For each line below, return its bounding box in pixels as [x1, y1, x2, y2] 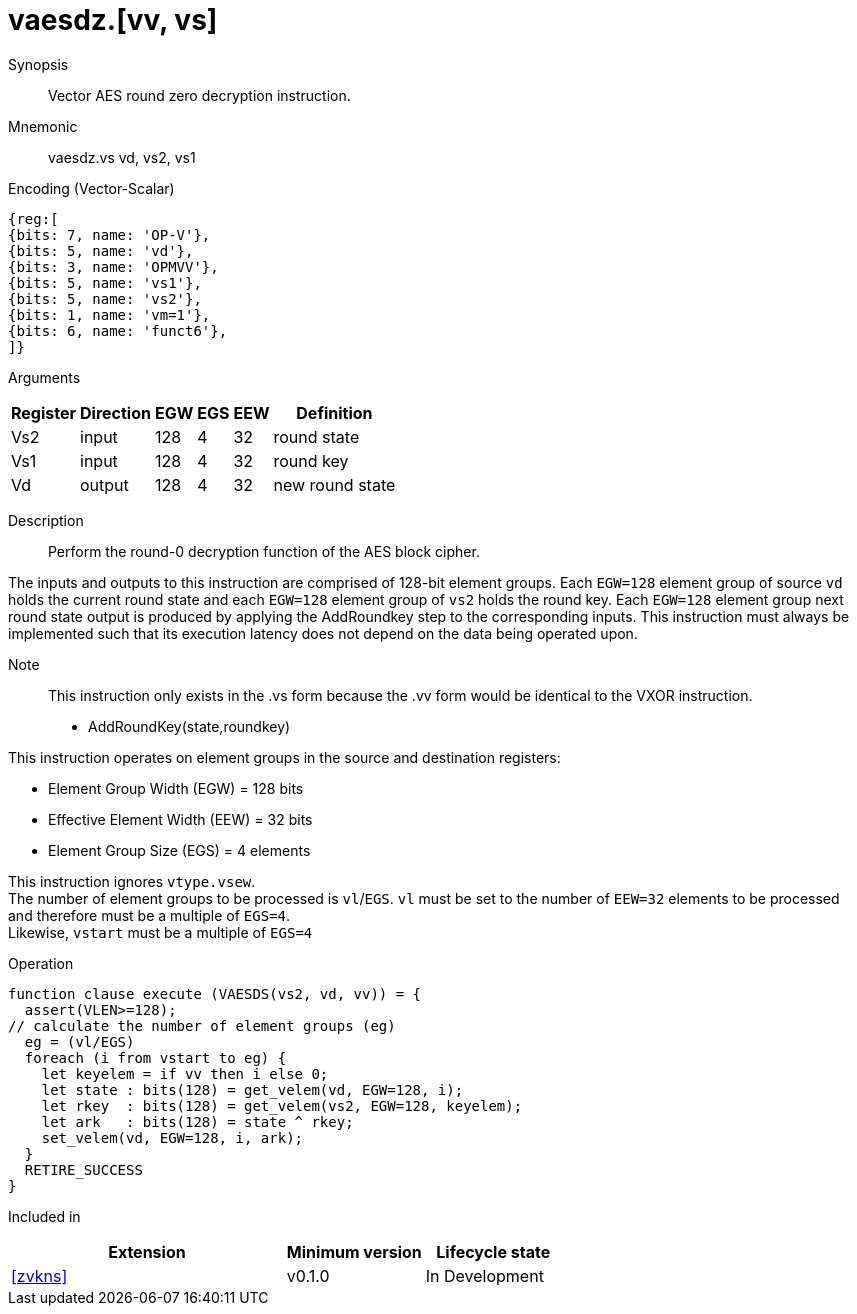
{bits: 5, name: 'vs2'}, [8, 290, 202, 307]
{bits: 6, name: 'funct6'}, [8, 322, 228, 339]
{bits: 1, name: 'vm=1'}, [8, 306, 211, 323]
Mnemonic [8, 117, 78, 135]
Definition [296, 402, 373, 423]
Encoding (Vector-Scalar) [8, 179, 175, 197]
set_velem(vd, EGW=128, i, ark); [41, 1129, 304, 1146]
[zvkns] [11, 1265, 68, 1286]
